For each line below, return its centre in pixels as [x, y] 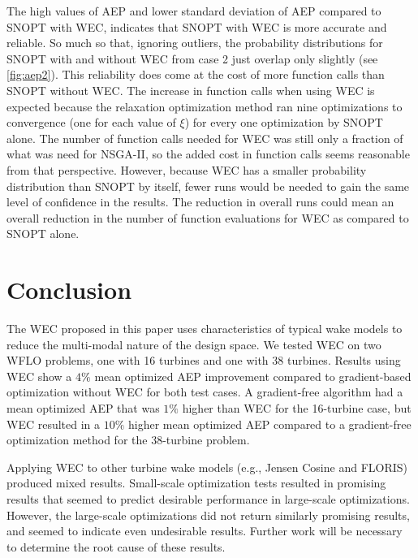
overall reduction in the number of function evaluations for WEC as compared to [208, 217]
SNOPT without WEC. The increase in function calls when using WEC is [191, 90]
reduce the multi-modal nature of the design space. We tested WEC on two [194, 344]
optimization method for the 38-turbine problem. [128, 440]
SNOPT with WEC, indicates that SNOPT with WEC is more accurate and [197, 26]
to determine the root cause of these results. [116, 546]
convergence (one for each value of [91, 122]
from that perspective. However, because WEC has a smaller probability [187, 169]
